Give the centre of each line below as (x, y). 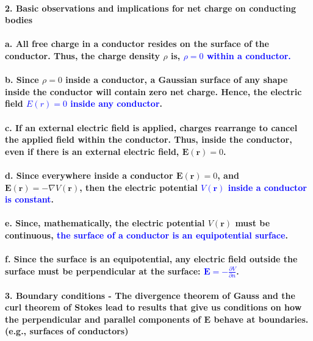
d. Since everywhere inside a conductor (89, 175)
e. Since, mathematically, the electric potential (105, 223)
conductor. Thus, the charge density (83, 55)
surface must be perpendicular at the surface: (103, 271)
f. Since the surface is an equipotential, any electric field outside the (151, 259)
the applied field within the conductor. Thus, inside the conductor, (149, 139)
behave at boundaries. (261, 319)
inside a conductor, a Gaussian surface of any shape (177, 80)
